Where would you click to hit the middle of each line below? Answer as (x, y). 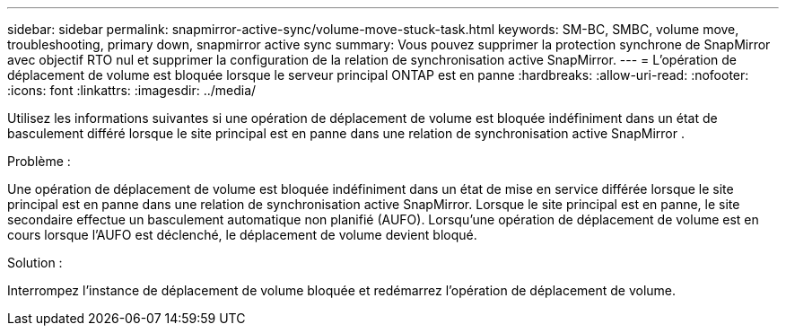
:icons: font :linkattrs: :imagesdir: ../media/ (132, 90)
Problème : (39, 161)
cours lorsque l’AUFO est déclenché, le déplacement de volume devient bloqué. (242, 235)
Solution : (35, 263)
